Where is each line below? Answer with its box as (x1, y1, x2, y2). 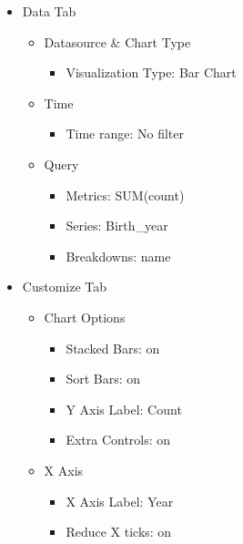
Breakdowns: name (66, 246, 171, 265)
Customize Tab (22, 277, 107, 296)
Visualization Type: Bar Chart (66, 63, 237, 82)
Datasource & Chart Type (44, 32, 191, 51)
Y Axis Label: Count (66, 399, 182, 418)
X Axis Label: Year (66, 491, 174, 510)
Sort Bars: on (66, 369, 141, 388)
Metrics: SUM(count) (66, 185, 185, 204)
